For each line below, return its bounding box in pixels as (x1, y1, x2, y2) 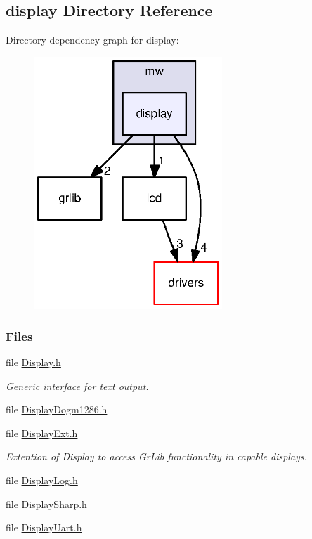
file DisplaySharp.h (6, 496, 87, 511)
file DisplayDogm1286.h (6, 402, 108, 417)
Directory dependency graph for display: (6, 32, 179, 47)
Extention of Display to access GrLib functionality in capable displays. (6, 449, 307, 464)
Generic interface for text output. (6, 378, 149, 393)
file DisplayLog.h (6, 472, 78, 487)
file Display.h (6, 354, 61, 369)
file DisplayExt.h (6, 425, 78, 440)
